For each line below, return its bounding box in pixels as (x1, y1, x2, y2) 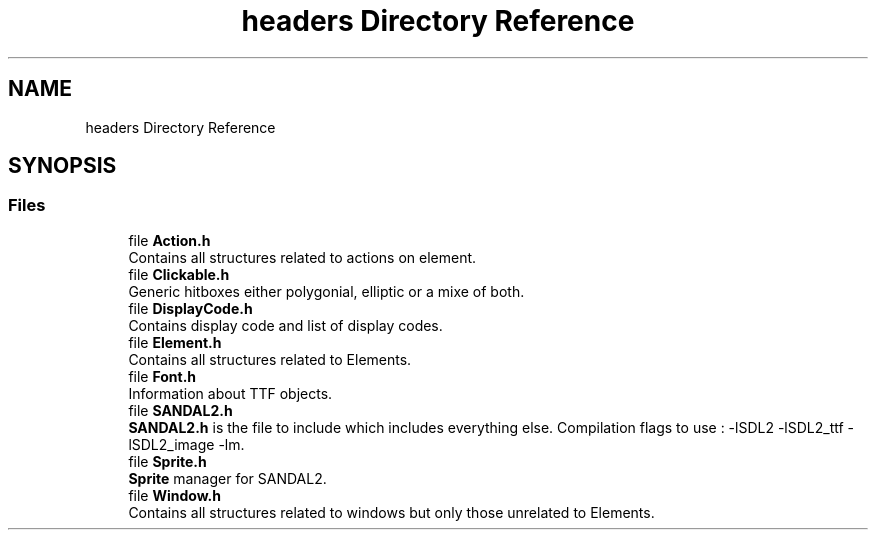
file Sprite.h (128, 452, 207, 470)
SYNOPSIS (8, 153, 117, 179)
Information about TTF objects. (128, 384, 333, 402)
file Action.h (128, 231, 211, 249)
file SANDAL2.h (128, 401, 233, 419)
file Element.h (128, 333, 222, 351)
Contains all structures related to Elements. (128, 350, 412, 368)
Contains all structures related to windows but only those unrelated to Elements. (128, 503, 655, 521)
